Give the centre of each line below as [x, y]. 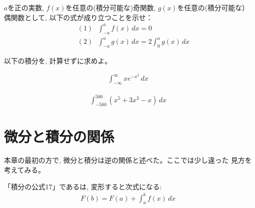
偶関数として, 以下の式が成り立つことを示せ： [79, 17]
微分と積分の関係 [59, 136]
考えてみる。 [25, 169]
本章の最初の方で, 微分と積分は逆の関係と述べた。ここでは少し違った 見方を [128, 160]
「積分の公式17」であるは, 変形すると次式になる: [83, 186]
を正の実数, [26, 7]
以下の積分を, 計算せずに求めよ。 [58, 60]
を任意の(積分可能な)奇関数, [111, 7]
